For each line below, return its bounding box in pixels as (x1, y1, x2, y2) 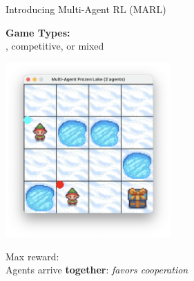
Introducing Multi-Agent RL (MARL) (6, 2, 166, 16)
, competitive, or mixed (6, 39, 104, 53)
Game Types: (6, 25, 70, 39)
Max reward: (6, 249, 59, 263)
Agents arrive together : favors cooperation (6, 262, 188, 277)
